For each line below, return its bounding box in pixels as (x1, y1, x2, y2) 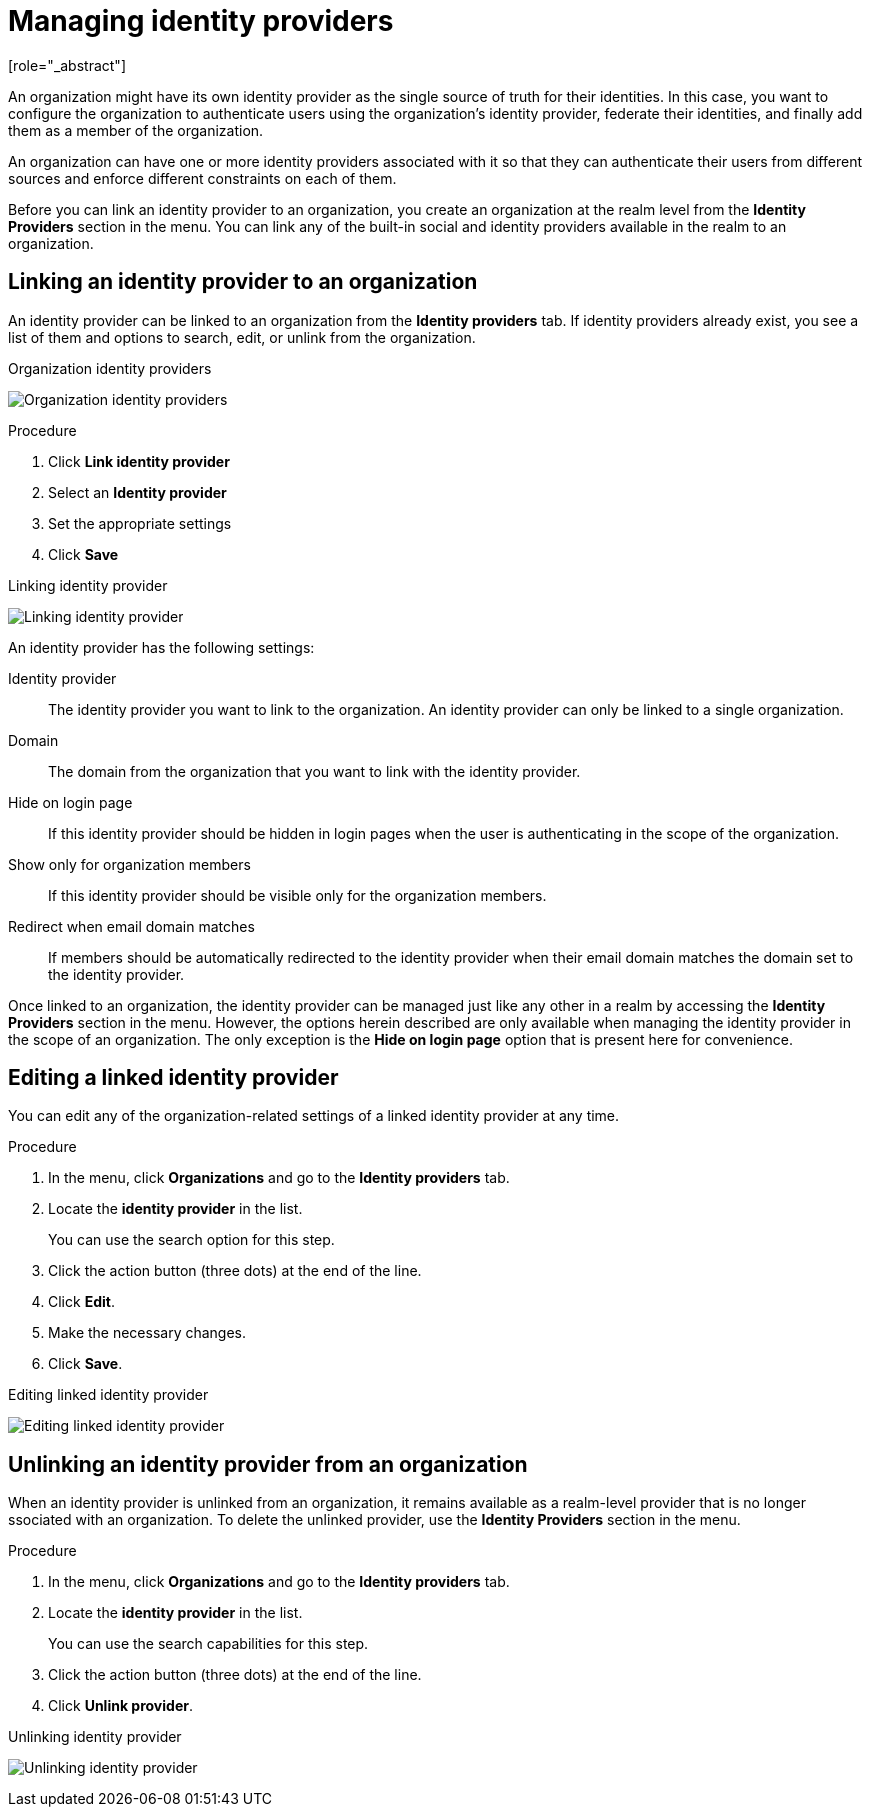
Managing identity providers (8, 4, 394, 38)
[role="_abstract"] (8, 56, 127, 74)
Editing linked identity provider (8, 1386, 209, 1404)
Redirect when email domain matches (8, 917, 255, 935)
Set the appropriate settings (48, 514, 232, 532)
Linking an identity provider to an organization (8, 269, 478, 295)
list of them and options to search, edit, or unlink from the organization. (8, 328, 476, 346)
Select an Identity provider (48, 483, 227, 501)
